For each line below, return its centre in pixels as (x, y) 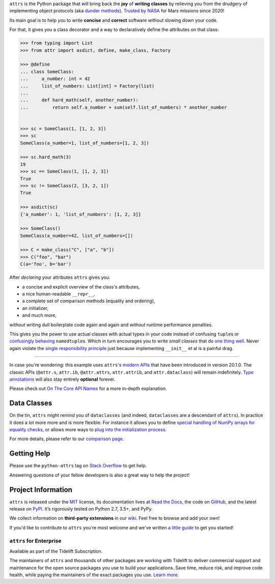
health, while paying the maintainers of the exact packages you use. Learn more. (94, 575)
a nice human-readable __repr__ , (59, 294)
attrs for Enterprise (35, 541)
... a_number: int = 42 (55, 79)
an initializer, (35, 308)
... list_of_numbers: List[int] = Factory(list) (87, 86)
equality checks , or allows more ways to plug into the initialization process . (88, 430)
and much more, (39, 315)
